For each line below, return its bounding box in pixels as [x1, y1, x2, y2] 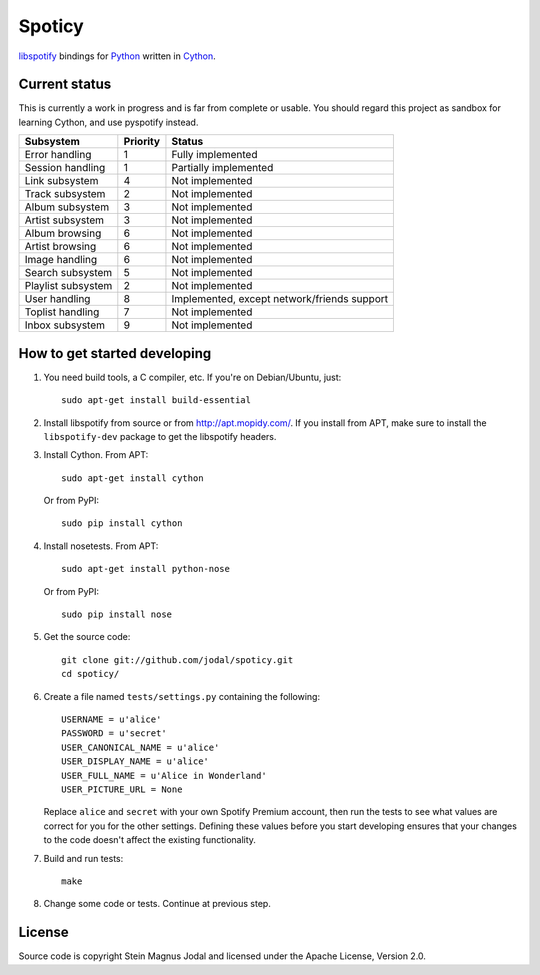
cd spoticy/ [61, 668, 120, 680]
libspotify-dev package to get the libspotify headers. [43, 430, 277, 442]
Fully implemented [171, 148, 258, 162]
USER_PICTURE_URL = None [61, 783, 183, 795]
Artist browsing [24, 240, 97, 254]
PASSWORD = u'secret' [61, 728, 167, 739]
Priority [123, 135, 160, 149]
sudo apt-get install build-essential [61, 395, 252, 406]
